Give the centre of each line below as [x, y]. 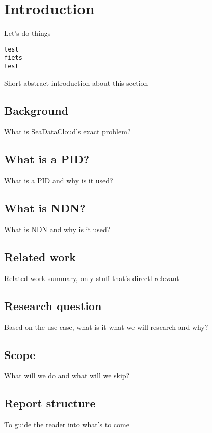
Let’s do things [28, 33]
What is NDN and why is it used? [57, 229]
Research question [53, 305]
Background [36, 110]
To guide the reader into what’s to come [67, 425]
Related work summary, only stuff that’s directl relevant [92, 278]
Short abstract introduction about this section [76, 82]
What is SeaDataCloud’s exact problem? [68, 131]
